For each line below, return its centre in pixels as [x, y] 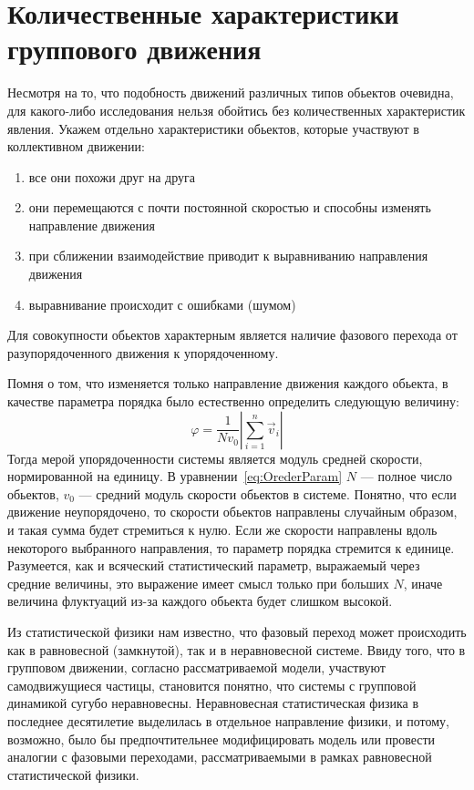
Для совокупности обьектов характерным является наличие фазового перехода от [232, 335]
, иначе [423, 583]
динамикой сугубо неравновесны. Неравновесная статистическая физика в [213, 703]
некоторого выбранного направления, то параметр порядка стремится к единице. [231, 547]
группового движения [134, 49]
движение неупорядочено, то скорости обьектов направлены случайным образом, [232, 512]
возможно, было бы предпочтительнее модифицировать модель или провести [222, 739]
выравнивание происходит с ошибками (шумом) [162, 304]
